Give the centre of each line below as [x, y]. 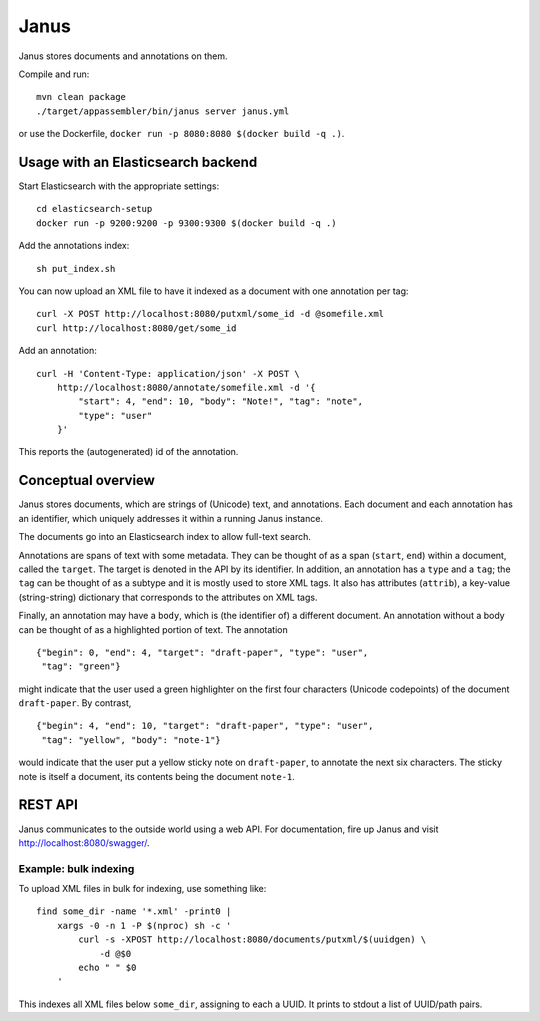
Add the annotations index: [74, 246]
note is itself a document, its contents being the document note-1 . [156, 776]
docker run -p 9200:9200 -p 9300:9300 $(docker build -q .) [186, 223]
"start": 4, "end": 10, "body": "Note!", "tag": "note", [221, 401]
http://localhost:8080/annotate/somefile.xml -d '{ [186, 387]
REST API [48, 805]
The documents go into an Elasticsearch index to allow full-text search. [165, 537]
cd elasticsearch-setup [94, 209]
